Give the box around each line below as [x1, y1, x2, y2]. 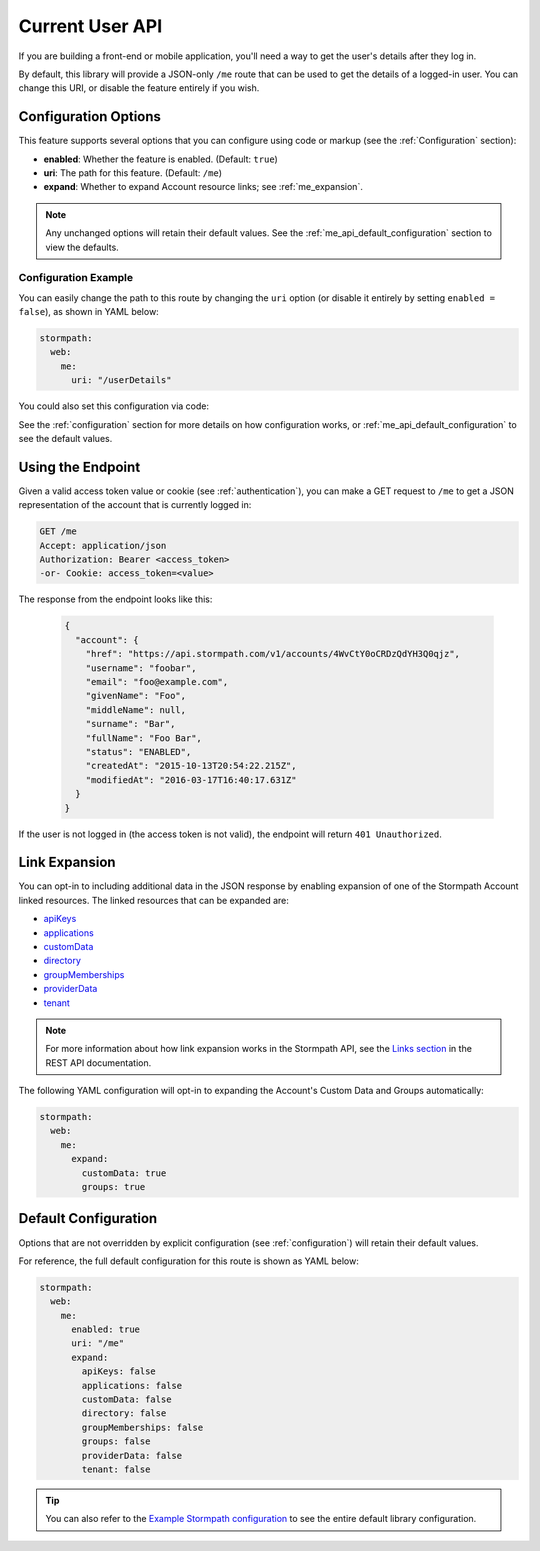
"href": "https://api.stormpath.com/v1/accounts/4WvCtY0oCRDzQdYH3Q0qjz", [85, 648, 460, 660]
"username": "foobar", [85, 662, 197, 674]
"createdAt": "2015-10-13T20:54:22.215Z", [85, 760, 297, 772]
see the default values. [18, 433, 113, 445]
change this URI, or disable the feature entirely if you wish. [18, 82, 260, 94]
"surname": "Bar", [85, 718, 176, 730]
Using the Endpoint [18, 458, 141, 475]
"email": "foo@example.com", [85, 676, 229, 688]
